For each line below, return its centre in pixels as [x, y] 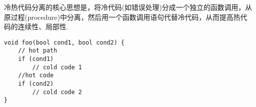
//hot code [36, 76]
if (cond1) [36, 59]
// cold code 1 [57, 67]
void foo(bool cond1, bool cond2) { [64, 42]
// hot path [38, 51]
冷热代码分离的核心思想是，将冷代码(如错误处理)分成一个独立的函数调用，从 [128, 7]
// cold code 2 [57, 92]
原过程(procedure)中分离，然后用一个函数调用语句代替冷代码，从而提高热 [122, 17]
